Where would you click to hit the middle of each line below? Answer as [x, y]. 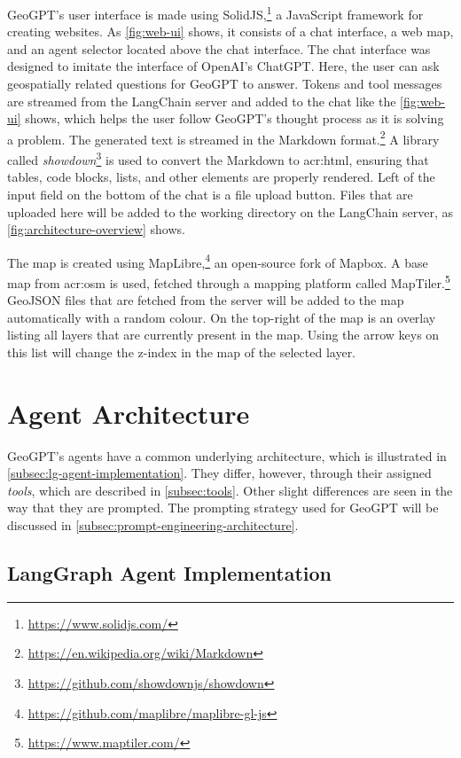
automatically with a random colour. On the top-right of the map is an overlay [222, 317]
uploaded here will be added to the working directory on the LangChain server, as [230, 211]
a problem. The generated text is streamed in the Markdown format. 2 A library [223, 137]
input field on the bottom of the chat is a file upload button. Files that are [210, 194]
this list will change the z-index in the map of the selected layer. [182, 352]
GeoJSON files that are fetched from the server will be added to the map [206, 300]
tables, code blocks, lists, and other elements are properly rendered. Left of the [221, 177]
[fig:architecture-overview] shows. [96, 229]
